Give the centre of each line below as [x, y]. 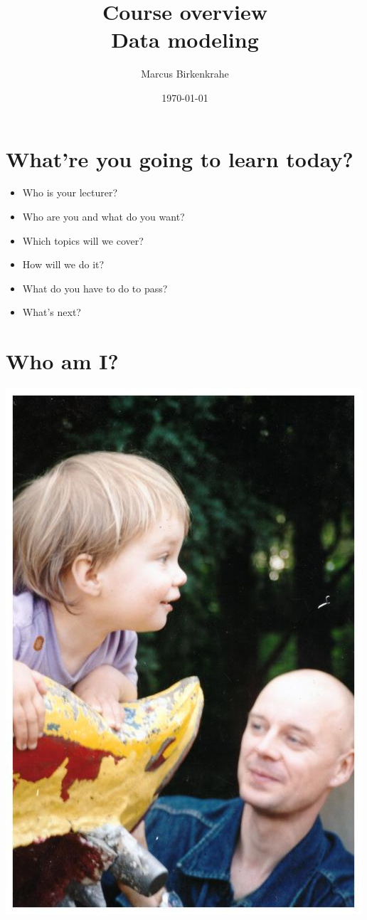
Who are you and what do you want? [103, 217]
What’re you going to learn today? [180, 158]
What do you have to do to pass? [95, 288]
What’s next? [52, 312]
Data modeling [185, 39]
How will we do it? [63, 264]
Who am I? [62, 361]
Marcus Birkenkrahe [185, 74]
